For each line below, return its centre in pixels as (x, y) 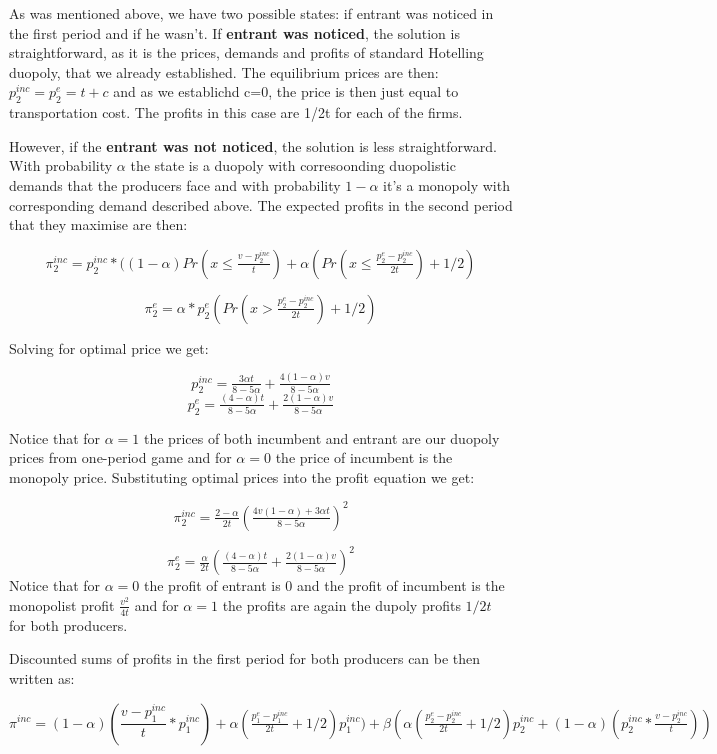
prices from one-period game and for (120, 457)
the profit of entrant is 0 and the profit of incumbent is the (324, 585)
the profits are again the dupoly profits (341, 604)
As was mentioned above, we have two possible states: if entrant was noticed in (251, 13)
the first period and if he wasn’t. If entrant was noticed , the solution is (234, 32)
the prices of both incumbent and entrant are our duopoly (322, 437)
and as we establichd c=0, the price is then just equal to (286, 91)
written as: (42, 677)
